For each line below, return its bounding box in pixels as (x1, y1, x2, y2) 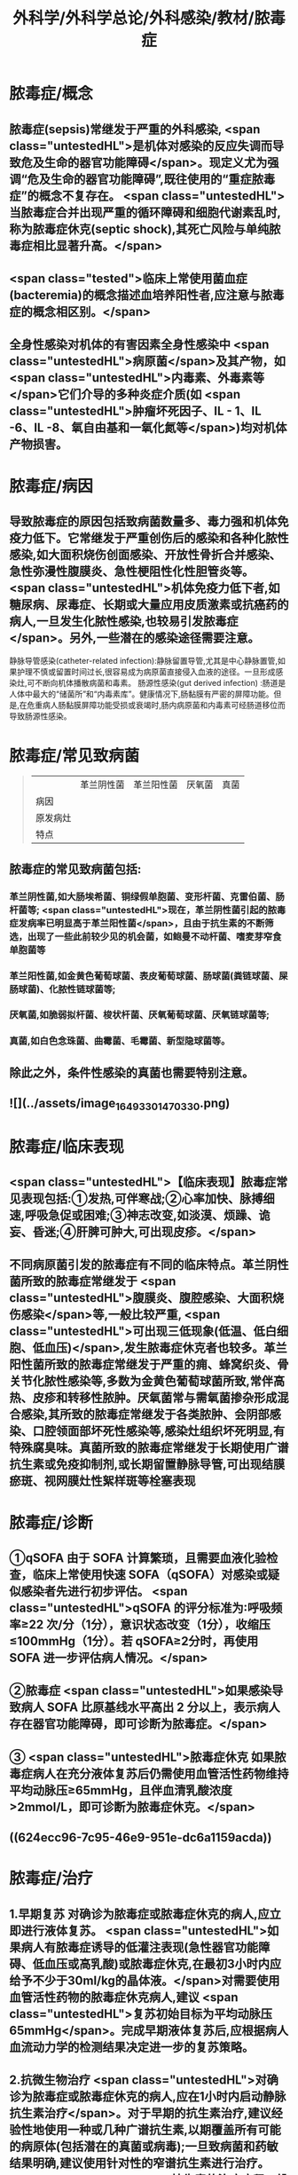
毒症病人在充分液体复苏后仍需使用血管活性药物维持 (9, 1766, 289, 1781)
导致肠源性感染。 (9, 711, 72, 721)
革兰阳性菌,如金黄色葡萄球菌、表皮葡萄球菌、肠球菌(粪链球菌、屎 (9, 969, 288, 981)
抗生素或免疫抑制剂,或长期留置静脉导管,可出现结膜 (9, 1457, 286, 1472)
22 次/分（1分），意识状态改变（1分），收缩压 (28, 1617, 271, 1632)
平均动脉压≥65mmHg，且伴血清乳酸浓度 (9, 1783, 233, 1798)
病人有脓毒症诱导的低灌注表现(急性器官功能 (20, 1940, 259, 1955)
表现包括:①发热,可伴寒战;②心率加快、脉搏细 (20, 1191, 275, 1206)
